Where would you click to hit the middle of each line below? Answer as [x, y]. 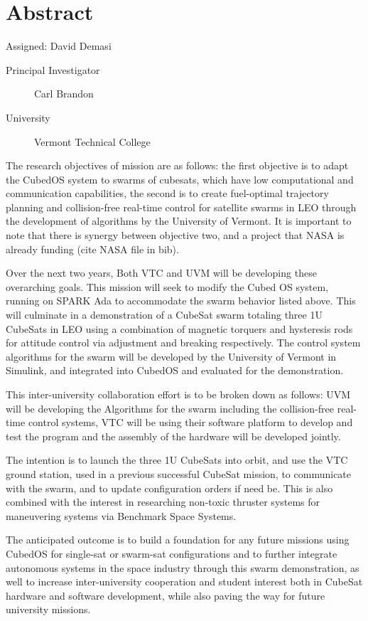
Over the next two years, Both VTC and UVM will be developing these [161, 273]
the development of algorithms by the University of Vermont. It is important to [179, 221]
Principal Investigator [53, 69]
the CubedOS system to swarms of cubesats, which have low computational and [180, 179]
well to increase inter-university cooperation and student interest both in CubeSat [184, 582]
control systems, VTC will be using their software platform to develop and [190, 422]
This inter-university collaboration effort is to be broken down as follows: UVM [178, 394]
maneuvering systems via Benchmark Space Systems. [121, 515]
